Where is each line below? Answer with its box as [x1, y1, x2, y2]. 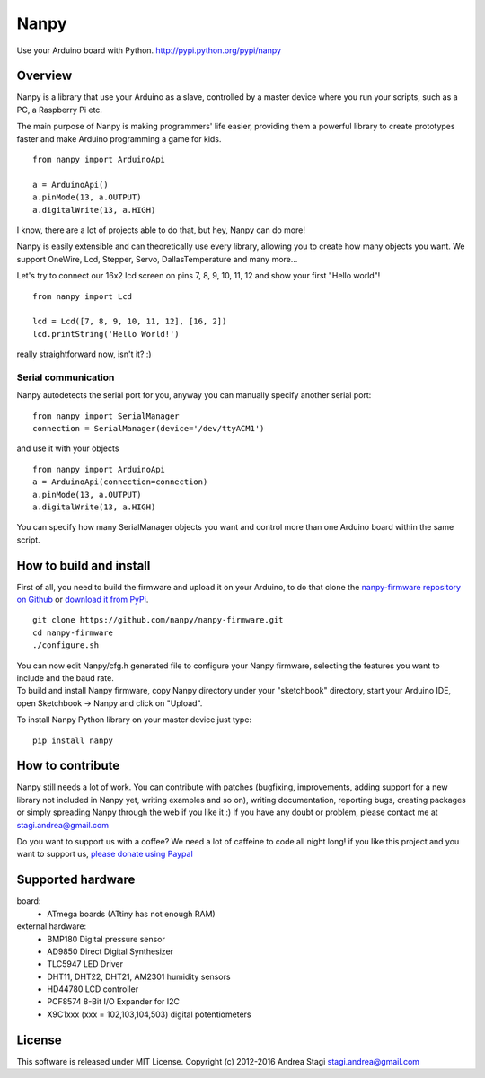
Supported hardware [16, 872, 136, 888]
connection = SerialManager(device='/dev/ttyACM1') [32, 423, 265, 434]
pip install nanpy [32, 735, 114, 746]
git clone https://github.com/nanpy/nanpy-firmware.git [32, 615, 284, 625]
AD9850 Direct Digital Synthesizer [47, 946, 174, 957]
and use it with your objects [16, 443, 119, 454]
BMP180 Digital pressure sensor [47, 933, 166, 944]
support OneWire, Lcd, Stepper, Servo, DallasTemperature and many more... [16, 253, 298, 264]
